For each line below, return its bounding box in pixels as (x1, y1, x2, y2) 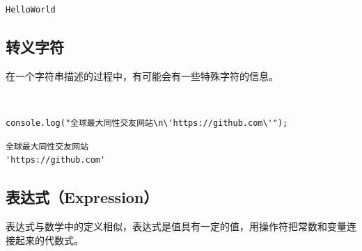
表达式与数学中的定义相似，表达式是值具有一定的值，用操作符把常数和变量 (6, 218, 347, 233)
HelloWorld (6, 5, 56, 15)
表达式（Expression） (6, 186, 159, 208)
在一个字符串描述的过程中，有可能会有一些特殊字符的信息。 (6, 68, 278, 83)
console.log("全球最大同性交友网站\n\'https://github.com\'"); (6, 118, 288, 128)
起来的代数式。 (15, 232, 84, 247)
